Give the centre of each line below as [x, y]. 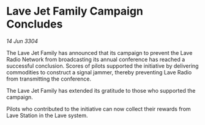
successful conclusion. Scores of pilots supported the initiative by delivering [102, 66]
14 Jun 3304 [22, 41]
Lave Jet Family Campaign [75, 11]
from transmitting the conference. [49, 79]
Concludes [35, 24]
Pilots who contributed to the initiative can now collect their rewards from [99, 109]
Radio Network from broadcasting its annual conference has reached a [96, 59]
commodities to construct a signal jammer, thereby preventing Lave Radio [99, 72]
